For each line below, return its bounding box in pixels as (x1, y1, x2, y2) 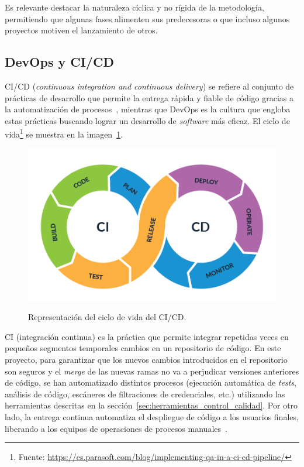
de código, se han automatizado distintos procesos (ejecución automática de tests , (5, 376, 296, 389)
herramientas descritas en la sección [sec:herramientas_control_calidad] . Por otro (5, 399, 298, 411)
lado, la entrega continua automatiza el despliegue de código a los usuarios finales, (5, 410, 299, 423)
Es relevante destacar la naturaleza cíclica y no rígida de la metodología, (5, 1, 264, 13)
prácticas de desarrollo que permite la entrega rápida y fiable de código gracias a (5, 91, 293, 104)
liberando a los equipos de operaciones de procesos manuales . (5, 422, 227, 434)
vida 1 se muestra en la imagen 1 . (5, 126, 123, 140)
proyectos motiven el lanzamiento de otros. (5, 24, 158, 36)
